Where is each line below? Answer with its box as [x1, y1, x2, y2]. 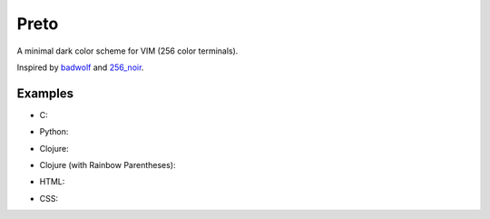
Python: [39, 126, 69, 137]
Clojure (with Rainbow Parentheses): [39, 160, 176, 171]
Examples [16, 85, 74, 101]
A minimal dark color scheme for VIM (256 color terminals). [16, 45, 239, 56]
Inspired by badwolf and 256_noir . [16, 62, 144, 73]
